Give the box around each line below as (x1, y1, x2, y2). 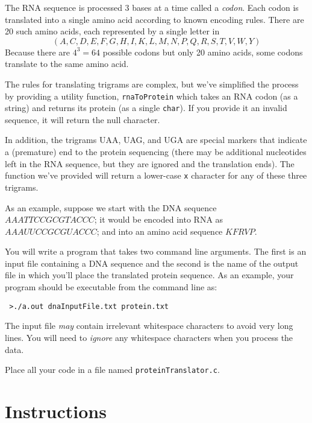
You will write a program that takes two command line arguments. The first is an (5, 245, 307, 258)
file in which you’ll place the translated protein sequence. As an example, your (5, 269, 294, 281)
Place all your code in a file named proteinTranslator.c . (5, 363, 220, 376)
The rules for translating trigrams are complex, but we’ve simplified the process (5, 77, 299, 90)
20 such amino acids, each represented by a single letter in (5, 25, 220, 37)
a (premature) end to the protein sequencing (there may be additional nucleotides (5, 145, 307, 158)
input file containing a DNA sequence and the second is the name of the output (5, 256, 299, 269)
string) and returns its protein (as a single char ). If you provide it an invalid (5, 101, 287, 114)
